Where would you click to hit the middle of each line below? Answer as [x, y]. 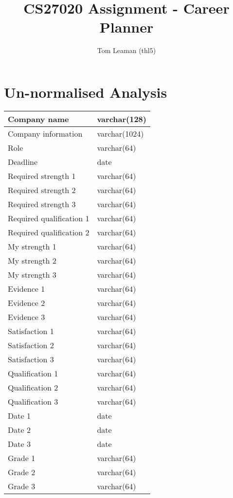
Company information [45, 133]
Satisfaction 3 [31, 359]
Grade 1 [22, 458]
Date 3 [19, 444]
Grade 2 [22, 472]
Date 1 [19, 415]
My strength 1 [32, 246]
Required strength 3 [42, 204]
